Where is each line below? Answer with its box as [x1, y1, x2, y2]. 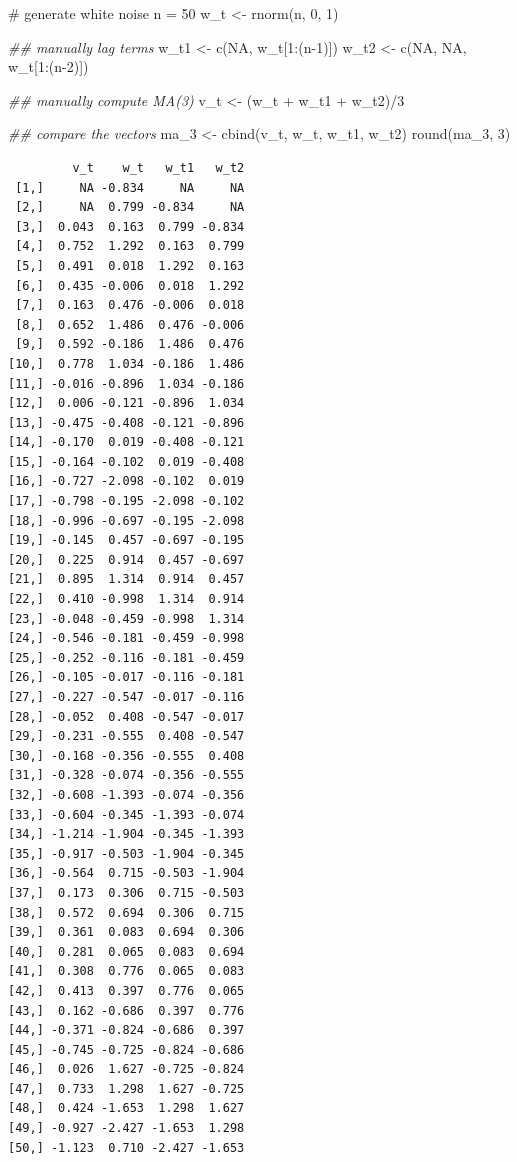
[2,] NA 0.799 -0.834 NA [15, 200, 245, 215]
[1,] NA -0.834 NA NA [15, 180, 245, 195]
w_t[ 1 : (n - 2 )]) [8, 56, 89, 77]
